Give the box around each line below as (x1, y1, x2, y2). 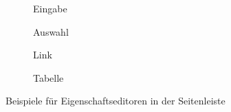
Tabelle (33, 70, 64, 85)
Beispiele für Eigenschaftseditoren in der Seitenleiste (5, 93, 225, 108)
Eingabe (33, 1, 67, 15)
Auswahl (33, 24, 69, 38)
